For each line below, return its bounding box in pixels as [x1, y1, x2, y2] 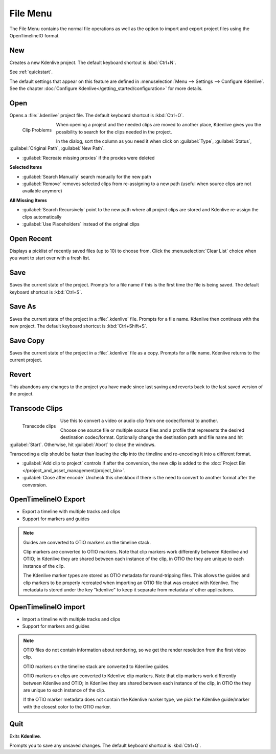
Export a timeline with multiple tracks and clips [22, 508, 121, 515]
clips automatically [22, 214, 62, 220]
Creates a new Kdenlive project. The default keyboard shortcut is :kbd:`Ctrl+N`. [9, 59, 176, 65]
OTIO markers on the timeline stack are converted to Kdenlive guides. [23, 663, 170, 670]
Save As [9, 302, 36, 311]
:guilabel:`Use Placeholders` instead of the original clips [22, 221, 140, 227]
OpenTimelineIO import [9, 603, 85, 611]
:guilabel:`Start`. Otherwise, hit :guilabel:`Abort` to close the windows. [9, 441, 156, 448]
